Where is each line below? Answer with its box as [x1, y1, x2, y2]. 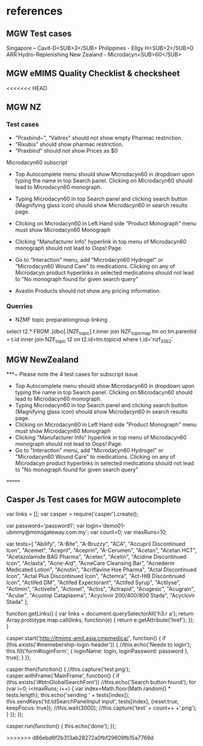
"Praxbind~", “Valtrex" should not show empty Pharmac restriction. [15, 134, 183, 141]
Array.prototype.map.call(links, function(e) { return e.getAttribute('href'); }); [6, 616, 195, 624]
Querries [6, 302, 33, 310]
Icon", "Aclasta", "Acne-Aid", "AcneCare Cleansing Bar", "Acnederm [6, 559, 175, 567]
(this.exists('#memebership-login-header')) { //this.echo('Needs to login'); [6, 641, 192, 648]
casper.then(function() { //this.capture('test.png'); [6, 665, 130, 673]
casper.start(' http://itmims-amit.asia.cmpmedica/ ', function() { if [6, 634, 166, 642]
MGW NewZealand [6, 355, 79, 365]
